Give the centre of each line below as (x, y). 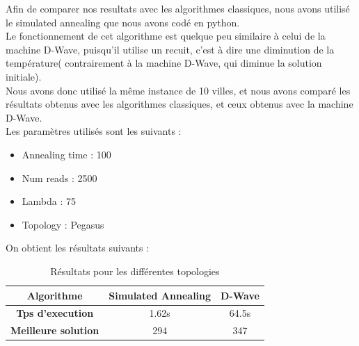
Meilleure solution (55, 330)
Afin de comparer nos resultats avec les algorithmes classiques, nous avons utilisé (178, 8)
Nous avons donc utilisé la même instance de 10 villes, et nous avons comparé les (178, 90)
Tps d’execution (55, 313)
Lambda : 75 (49, 201)
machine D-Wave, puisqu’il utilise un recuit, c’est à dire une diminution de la (170, 49)
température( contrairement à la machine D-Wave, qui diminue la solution (164, 63)
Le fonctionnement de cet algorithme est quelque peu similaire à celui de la (166, 36)
